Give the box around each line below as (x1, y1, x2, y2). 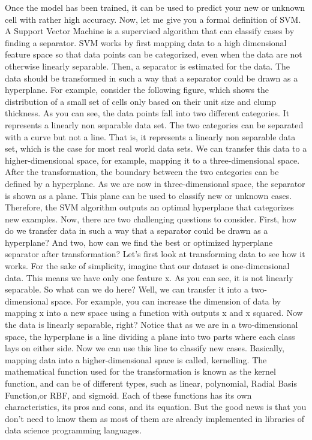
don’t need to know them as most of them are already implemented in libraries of (5, 412, 304, 424)
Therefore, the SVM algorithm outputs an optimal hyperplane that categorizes (5, 201, 294, 213)
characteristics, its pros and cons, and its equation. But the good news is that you (5, 400, 307, 413)
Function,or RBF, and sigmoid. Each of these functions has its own (5, 388, 252, 401)
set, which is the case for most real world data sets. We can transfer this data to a (5, 142, 307, 155)
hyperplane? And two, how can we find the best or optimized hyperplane (5, 236, 273, 248)
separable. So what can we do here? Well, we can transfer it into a (5, 283, 248, 296)
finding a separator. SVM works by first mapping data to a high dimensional (5, 36, 287, 49)
